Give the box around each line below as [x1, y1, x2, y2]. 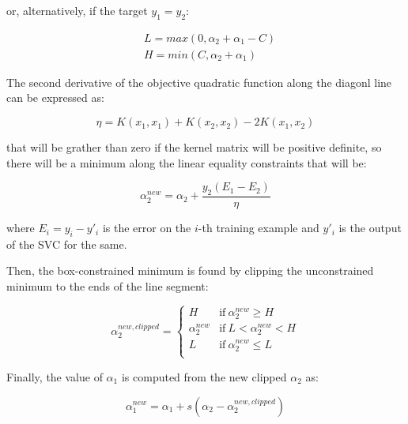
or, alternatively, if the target [6, 2, 148, 18]
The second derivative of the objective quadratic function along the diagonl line [6, 73, 392, 90]
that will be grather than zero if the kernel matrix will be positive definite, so [6, 139, 382, 156]
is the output [338, 220, 402, 236]
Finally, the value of [6, 368, 103, 385]
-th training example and [198, 220, 319, 236]
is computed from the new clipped [121, 368, 287, 385]
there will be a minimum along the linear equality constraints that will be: [6, 154, 367, 171]
